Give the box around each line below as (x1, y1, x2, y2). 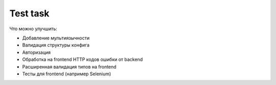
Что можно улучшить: (9, 26, 57, 32)
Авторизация (22, 49, 51, 55)
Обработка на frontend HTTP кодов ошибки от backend (22, 56, 143, 62)
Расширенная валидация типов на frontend (22, 63, 117, 70)
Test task (9, 8, 50, 19)
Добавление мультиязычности (22, 35, 89, 41)
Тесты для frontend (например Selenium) (22, 71, 111, 77)
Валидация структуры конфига (22, 42, 89, 48)
